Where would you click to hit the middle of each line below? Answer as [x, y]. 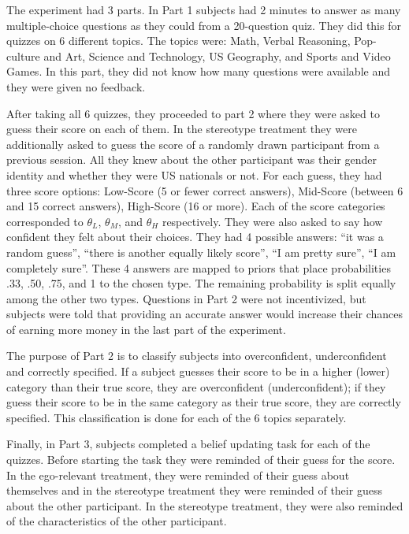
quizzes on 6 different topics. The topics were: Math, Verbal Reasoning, [178, 41]
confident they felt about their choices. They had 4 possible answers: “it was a [195, 237]
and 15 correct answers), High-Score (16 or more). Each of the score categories [196, 206]
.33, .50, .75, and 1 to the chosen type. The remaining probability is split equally [201, 283]
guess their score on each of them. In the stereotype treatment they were [182, 129]
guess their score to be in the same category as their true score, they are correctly [204, 402]
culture [23, 56]
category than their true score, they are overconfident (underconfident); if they [196, 386]
